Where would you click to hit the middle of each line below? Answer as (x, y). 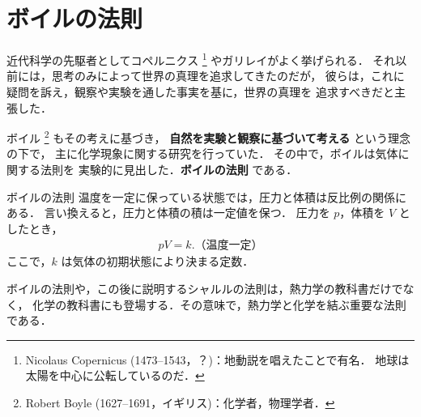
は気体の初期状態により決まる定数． (157, 261)
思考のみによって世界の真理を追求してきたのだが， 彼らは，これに (228, 76)
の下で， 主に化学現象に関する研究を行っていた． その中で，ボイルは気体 (202, 153)
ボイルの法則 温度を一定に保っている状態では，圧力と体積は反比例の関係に (206, 196)
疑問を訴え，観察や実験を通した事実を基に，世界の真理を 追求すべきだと (200, 91)
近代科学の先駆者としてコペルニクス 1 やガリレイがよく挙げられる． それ (201, 59)
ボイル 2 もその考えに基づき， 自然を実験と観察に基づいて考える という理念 (208, 136)
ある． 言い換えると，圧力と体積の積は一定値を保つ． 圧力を (168, 213)
